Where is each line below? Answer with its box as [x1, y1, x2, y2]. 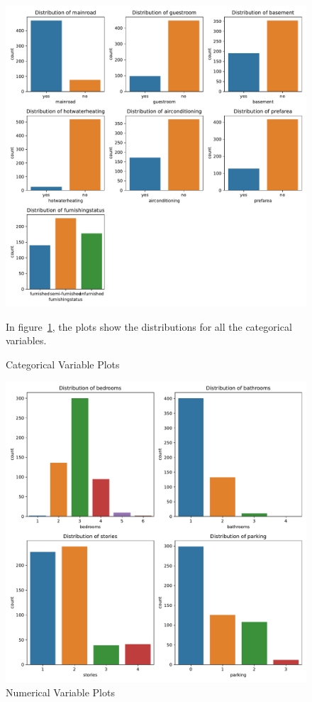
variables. [6, 333, 47, 348]
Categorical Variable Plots [6, 356, 120, 371]
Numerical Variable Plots [6, 684, 115, 699]
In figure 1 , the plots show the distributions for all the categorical [6, 319, 292, 334]
